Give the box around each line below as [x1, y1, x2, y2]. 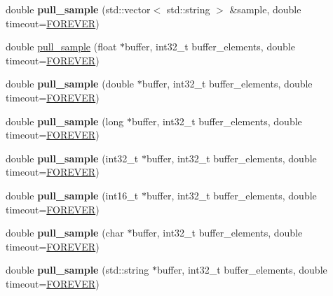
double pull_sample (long [6, 113, 124, 128]
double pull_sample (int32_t [6, 150, 139, 165]
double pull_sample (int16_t [6, 188, 139, 202]
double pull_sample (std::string [6, 262, 149, 277]
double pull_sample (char [6, 225, 124, 240]
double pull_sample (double [6, 76, 135, 91]
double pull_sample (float [6, 39, 117, 54]
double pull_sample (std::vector [6, 2, 151, 16]
